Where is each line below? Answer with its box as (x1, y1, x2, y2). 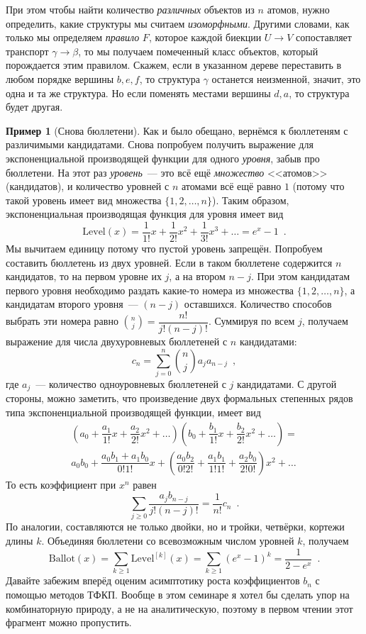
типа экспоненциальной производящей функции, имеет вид (6, 404, 261, 419)
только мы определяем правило (6, 30, 140, 45)
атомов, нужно (267, 2, 330, 16)
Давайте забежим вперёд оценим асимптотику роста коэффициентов (6, 573, 300, 588)
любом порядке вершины (6, 71, 114, 86)
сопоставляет (295, 30, 352, 45)
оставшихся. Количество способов (184, 296, 332, 311)
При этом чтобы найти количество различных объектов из (6, 2, 255, 16)
